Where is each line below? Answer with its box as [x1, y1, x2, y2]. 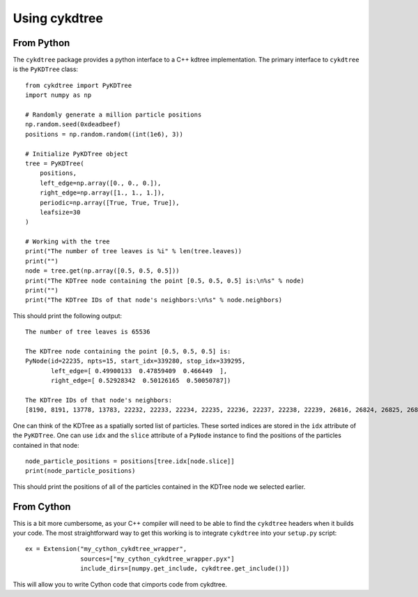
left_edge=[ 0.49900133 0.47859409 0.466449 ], [51, 367, 228, 375]
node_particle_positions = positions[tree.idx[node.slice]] [25, 457, 235, 465]
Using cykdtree [13, 10, 104, 26]
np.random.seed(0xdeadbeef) [25, 121, 121, 128]
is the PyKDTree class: [13, 65, 79, 73]
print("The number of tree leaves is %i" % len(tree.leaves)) [25, 248, 242, 255]
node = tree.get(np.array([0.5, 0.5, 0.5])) [25, 267, 180, 275]
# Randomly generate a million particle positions [25, 111, 202, 119]
